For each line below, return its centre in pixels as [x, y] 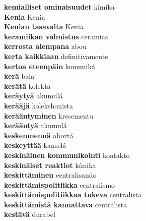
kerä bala [19, 76]
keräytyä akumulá [33, 96]
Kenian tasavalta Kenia [44, 26]
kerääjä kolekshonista [39, 105]
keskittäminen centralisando [50, 175]
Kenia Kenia [25, 16]
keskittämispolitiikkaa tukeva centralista [73, 195]
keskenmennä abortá [39, 135]
